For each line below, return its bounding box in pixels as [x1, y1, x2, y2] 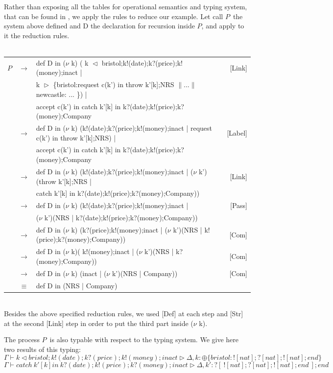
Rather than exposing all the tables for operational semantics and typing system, [4, 1, 247, 11]
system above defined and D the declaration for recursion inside [4, 21, 195, 31]
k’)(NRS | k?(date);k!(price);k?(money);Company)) [44, 212, 198, 223]
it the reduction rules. [4, 30, 70, 40]
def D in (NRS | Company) [36, 280, 118, 290]
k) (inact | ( [71, 268, 107, 278]
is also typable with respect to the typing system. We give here [49, 334, 238, 345]
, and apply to [201, 21, 244, 31]
